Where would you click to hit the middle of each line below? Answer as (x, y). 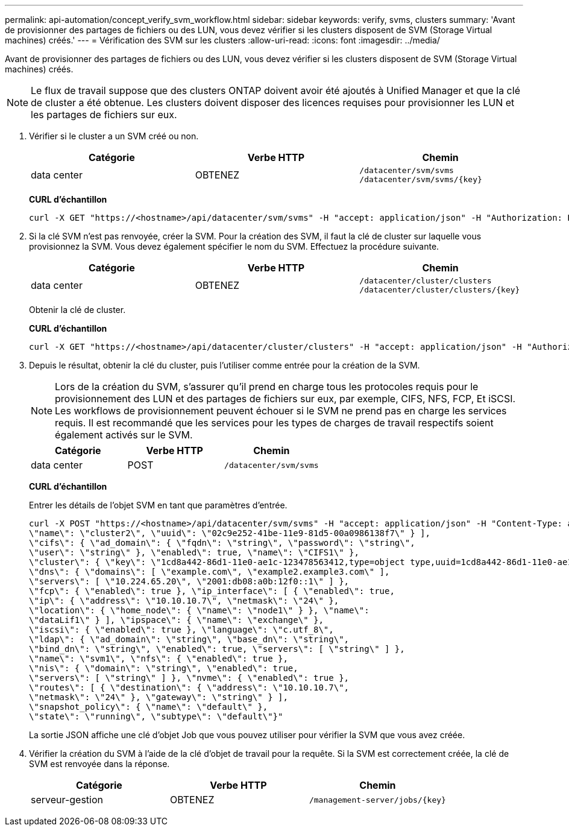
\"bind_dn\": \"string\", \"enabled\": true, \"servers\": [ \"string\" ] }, (217, 649)
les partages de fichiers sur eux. (104, 115)
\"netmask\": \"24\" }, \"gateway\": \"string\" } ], (159, 697)
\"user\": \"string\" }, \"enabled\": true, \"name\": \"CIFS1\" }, (194, 552)
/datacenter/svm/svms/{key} (421, 179)
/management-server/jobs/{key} (377, 800)
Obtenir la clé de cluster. (77, 310)
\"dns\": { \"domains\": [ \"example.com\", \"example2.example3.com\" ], (209, 572)
